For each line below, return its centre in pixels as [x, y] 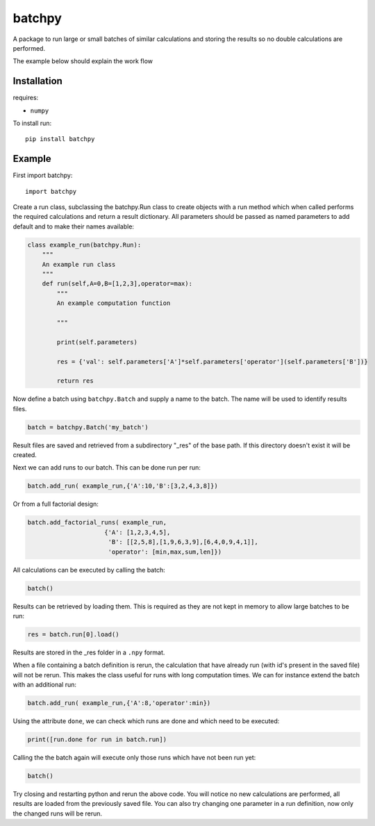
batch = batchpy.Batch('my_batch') [88, 427]
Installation [37, 81]
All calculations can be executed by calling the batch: [89, 570]
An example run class [79, 264]
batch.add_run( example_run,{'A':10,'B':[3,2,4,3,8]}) [123, 486]
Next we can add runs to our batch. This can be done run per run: [107, 468]
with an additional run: [44, 685]
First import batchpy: [43, 175]
